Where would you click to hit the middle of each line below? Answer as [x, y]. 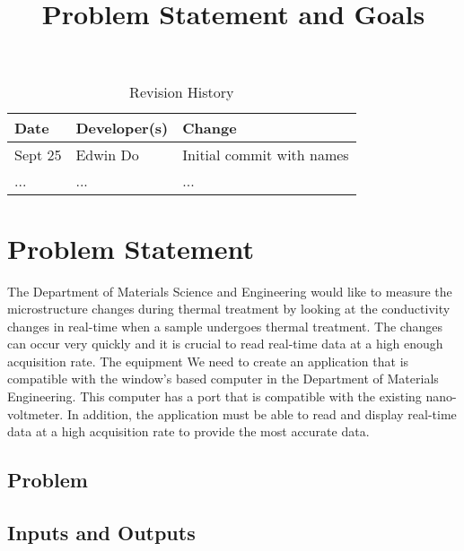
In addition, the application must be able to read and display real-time [262, 413]
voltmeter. [35, 413]
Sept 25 [38, 155]
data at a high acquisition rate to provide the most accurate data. [188, 431]
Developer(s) [122, 128]
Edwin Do [107, 155]
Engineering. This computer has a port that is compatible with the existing [214, 396]
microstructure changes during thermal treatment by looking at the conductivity [229, 309]
